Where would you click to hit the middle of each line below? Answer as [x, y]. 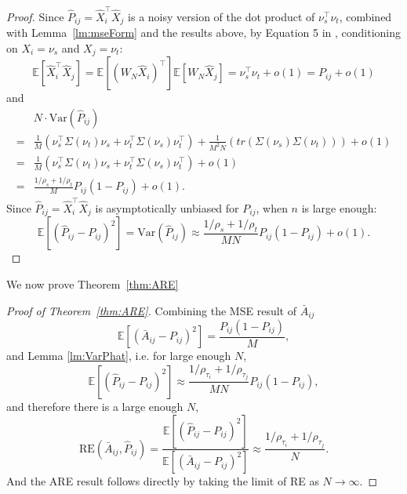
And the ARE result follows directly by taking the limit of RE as [163, 481]
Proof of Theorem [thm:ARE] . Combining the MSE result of [151, 310]
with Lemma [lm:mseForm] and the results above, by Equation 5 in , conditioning [203, 33]
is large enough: [339, 207]
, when [272, 207]
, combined [365, 16]
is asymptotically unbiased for [167, 207]
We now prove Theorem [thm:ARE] [93, 283]
